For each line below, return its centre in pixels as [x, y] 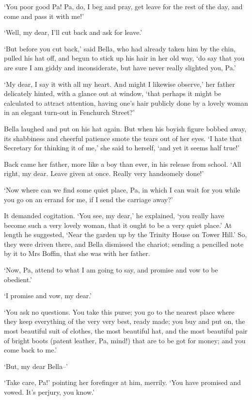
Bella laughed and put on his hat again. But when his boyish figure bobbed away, [125, 128]
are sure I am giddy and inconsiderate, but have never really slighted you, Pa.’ [120, 67]
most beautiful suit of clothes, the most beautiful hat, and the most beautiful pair [126, 331]
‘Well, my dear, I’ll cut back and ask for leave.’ [73, 32]
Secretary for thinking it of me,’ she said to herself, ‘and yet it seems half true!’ [122, 148]
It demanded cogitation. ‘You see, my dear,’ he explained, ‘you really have [114, 216]
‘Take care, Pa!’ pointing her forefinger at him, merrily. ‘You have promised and [123, 382]
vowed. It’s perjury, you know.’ [49, 392]
